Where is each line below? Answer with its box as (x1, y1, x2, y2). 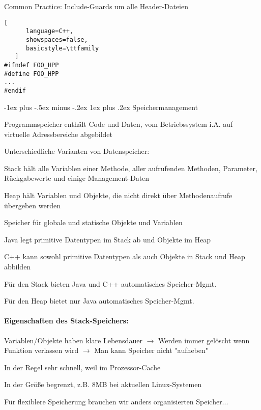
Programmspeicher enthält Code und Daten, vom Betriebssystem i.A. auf (4, 119, 233, 129)
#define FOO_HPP (4, 70, 59, 77)
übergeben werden (4, 200, 61, 210)
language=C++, (25, 28, 74, 35)
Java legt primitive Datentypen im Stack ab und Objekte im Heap (4, 234, 211, 244)
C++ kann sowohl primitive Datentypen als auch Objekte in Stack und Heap (4, 251, 245, 262)
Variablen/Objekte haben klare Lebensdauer (4, 335, 142, 345)
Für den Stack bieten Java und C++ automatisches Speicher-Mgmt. (4, 278, 217, 289)
